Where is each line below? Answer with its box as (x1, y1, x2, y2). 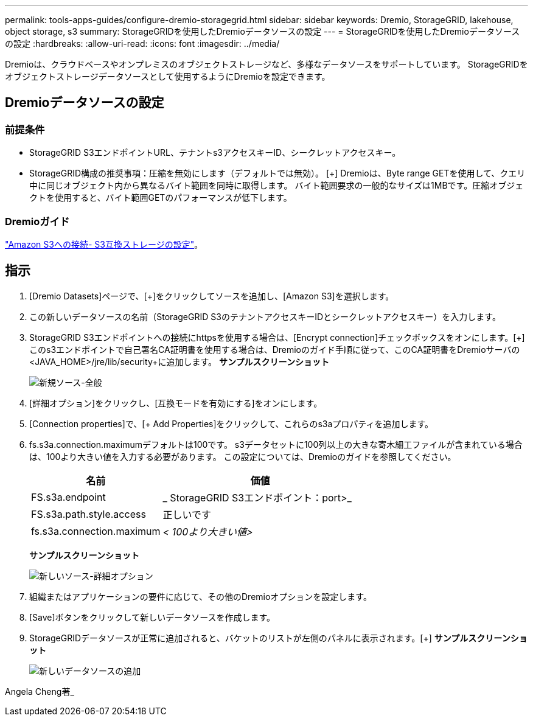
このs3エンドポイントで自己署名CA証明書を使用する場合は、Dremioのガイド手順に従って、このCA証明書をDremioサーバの (29, 344, 520, 355)
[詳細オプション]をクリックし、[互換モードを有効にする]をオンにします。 (29, 397, 322, 408)
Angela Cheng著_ (5, 686, 74, 697)
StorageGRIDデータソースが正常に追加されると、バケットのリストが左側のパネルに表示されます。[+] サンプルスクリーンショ (29, 632, 528, 643)
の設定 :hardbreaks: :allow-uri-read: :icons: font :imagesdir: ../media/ (5, 38, 280, 49)
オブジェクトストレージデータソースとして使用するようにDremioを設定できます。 (5, 71, 330, 82)
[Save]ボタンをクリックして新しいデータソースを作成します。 (29, 611, 276, 622)
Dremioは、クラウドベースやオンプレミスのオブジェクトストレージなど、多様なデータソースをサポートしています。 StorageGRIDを (5, 59, 528, 69)
